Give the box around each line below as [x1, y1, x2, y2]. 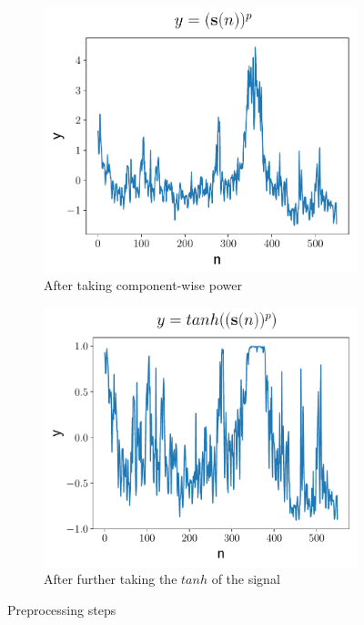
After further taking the [44, 569, 177, 589]
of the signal [211, 569, 280, 589]
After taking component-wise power [44, 276, 242, 295]
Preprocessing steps [7, 599, 116, 619]
